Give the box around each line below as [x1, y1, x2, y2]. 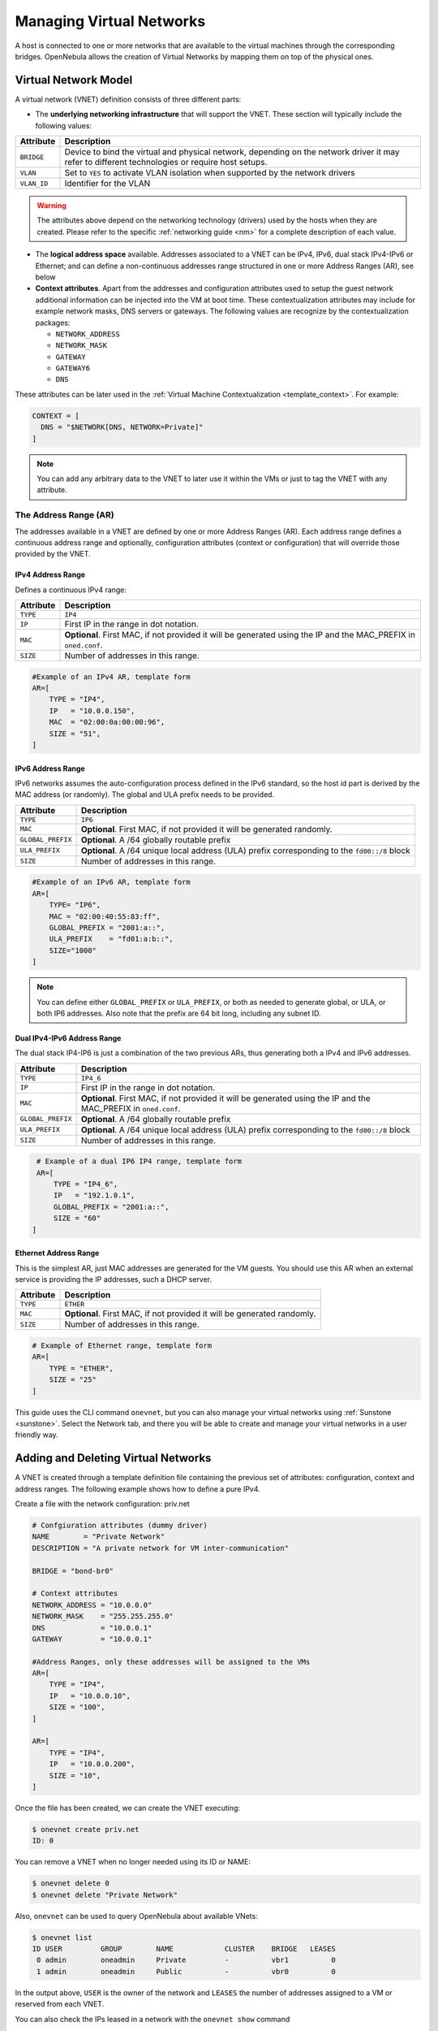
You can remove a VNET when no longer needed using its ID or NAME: [15, 1857, 251, 1867]
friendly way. [15, 1430, 58, 1440]
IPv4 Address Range [15, 569, 85, 580]
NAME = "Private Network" [32, 1532, 165, 1541]
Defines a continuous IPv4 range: [15, 585, 127, 595]
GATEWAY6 [55, 364, 91, 373]
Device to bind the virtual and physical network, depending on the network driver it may [64, 146, 400, 158]
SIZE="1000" [49, 946, 97, 955]
